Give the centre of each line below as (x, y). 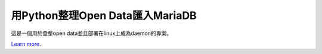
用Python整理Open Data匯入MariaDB (104, 15)
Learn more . (26, 44)
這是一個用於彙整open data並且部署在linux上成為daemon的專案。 (92, 33)
